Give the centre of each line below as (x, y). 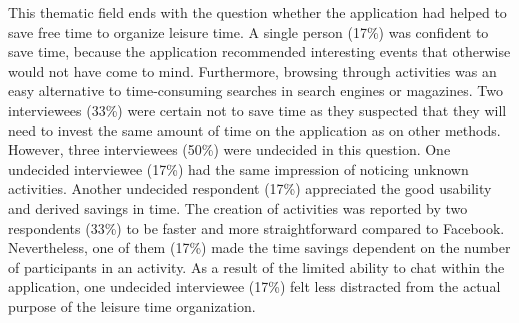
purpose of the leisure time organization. (132, 305)
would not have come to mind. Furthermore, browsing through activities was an (252, 70)
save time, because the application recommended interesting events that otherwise (259, 51)
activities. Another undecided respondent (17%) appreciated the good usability (250, 188)
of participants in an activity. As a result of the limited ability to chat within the (256, 266)
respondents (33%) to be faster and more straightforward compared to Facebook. (256, 227)
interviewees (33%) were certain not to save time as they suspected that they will (257, 109)
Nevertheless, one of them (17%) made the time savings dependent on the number (259, 247)
